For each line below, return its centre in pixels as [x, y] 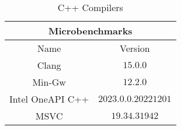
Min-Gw [49, 82]
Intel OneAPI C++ [49, 99]
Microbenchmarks [90, 31]
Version [135, 48]
